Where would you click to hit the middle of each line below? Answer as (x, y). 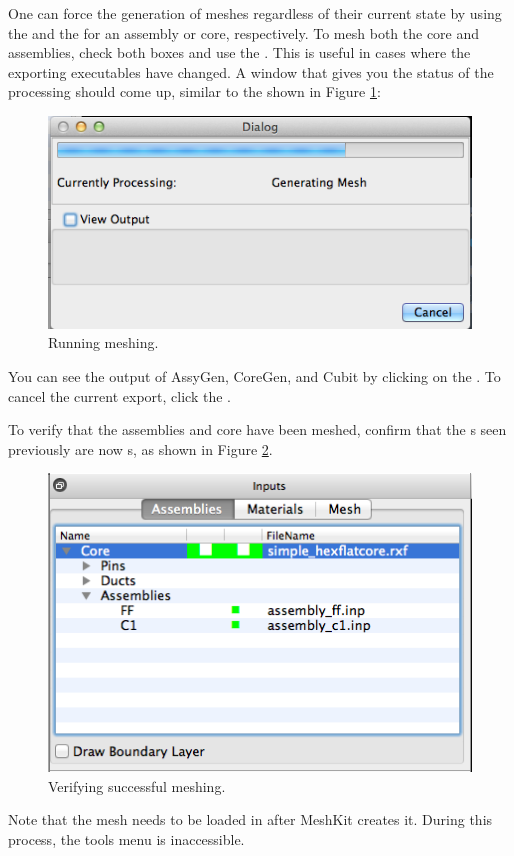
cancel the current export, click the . (119, 395)
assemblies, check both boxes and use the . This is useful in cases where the (239, 52)
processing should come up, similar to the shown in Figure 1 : (194, 91)
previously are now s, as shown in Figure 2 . (140, 448)
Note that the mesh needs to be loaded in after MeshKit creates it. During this (250, 819)
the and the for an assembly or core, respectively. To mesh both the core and (244, 32)
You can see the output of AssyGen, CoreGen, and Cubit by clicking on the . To (254, 376)
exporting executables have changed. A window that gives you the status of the (251, 71)
